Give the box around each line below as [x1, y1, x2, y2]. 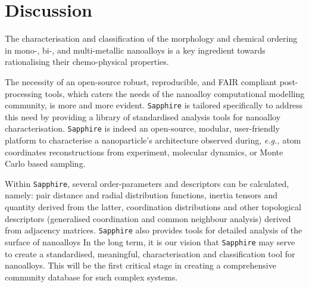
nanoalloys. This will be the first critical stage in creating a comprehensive [5, 259, 276, 272]
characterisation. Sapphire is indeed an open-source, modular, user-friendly [5, 122, 280, 135]
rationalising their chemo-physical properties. [5, 55, 169, 68]
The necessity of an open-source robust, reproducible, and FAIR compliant [5, 75, 277, 88]
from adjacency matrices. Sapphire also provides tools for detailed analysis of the [5, 224, 302, 236]
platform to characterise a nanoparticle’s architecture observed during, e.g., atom [5, 134, 301, 146]
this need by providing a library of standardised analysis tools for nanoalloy [5, 110, 281, 123]
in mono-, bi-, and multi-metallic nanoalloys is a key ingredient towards [5, 43, 266, 56]
